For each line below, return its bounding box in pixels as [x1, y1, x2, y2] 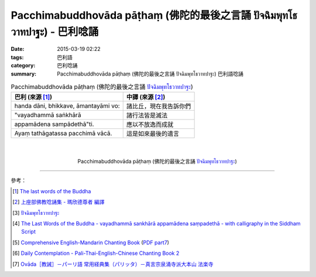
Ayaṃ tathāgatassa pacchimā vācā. [14, 129, 112, 138]
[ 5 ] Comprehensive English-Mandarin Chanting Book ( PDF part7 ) [12, 239, 170, 246]
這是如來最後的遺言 [126, 129, 180, 138]
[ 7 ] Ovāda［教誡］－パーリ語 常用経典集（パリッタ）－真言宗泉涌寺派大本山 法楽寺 [12, 261, 214, 268]
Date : [11, 46, 25, 53]
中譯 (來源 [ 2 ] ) [126, 93, 166, 101]
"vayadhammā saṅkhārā [14, 111, 81, 119]
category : [11, 62, 36, 69]
